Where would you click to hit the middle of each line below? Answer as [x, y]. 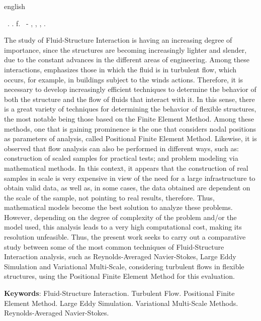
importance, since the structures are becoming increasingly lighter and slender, [125, 49]
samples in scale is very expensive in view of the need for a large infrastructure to [130, 178]
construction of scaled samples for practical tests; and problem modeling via [121, 158]
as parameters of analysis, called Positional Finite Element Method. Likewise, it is [130, 138]
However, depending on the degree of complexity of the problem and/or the [120, 217]
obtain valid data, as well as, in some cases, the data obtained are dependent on [127, 188]
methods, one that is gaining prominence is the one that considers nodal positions [130, 128]
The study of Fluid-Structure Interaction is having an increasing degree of [118, 40]
